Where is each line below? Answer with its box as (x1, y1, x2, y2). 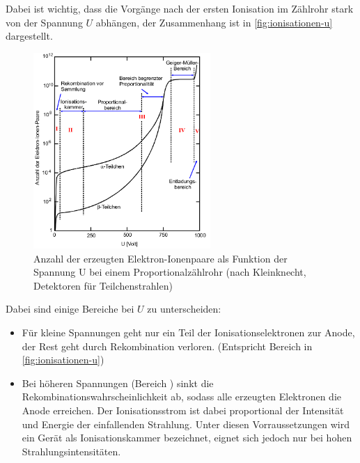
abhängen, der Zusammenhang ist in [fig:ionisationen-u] (95, 15, 333, 29)
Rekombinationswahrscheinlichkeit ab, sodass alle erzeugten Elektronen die (22, 389, 342, 404)
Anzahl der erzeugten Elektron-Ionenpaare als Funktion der (33, 251, 288, 265)
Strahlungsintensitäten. (22, 444, 121, 458)
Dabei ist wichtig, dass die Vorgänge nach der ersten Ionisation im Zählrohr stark (6, 1, 354, 15)
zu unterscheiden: (147, 301, 221, 316)
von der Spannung (6, 15, 83, 29)
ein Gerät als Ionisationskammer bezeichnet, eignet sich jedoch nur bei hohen (22, 430, 352, 445)
